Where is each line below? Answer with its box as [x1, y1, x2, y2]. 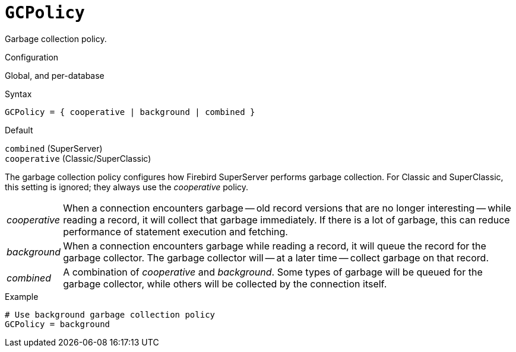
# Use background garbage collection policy [5, 309, 216, 319]
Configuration [5, 52, 59, 62]
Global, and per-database [5, 70, 105, 81]
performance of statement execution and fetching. [63, 225, 288, 238]
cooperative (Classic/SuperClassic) [5, 153, 151, 164]
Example [5, 291, 39, 302]
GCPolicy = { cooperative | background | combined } [5, 107, 255, 117]
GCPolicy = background [5, 319, 110, 329]
